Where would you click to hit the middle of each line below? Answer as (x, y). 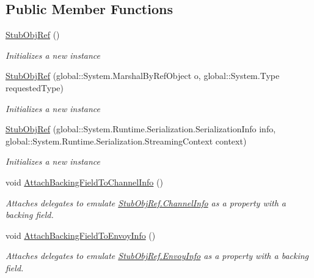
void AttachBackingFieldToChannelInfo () (84, 182)
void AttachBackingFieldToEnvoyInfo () (81, 235)
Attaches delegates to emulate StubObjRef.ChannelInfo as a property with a (146, 202)
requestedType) (35, 87)
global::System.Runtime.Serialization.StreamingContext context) (126, 141)
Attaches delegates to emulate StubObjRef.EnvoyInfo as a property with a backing (157, 256)
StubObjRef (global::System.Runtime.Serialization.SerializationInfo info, (141, 129)
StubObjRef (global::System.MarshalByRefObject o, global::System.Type (143, 76)
